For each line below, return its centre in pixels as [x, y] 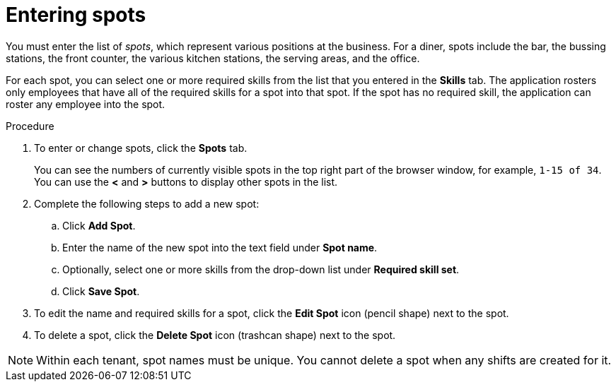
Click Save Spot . [101, 291]
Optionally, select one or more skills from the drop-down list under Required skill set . [261, 269]
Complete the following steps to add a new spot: [147, 203]
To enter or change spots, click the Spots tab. [141, 148]
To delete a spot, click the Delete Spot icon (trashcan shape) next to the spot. [215, 335]
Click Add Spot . [99, 225]
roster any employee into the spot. [86, 104]
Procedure [30, 126]
